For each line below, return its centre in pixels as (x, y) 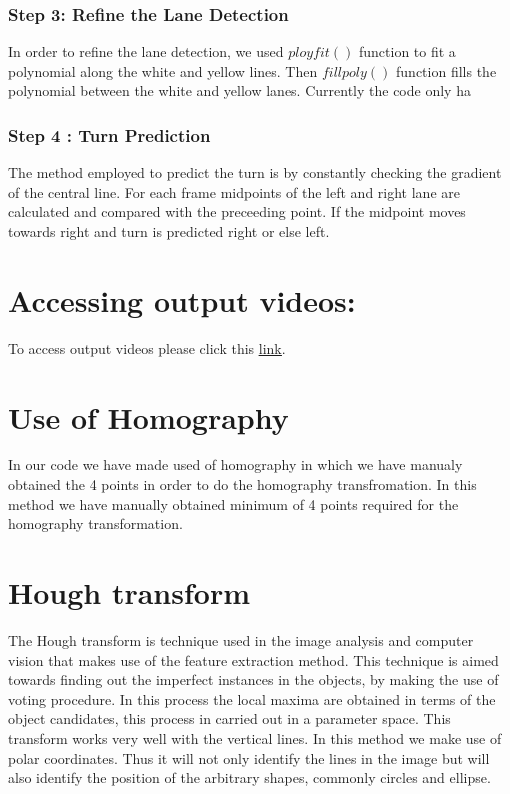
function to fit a (407, 51)
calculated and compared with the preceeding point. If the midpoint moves (237, 211)
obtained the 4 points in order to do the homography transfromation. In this (242, 484)
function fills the (446, 70)
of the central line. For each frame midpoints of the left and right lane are (234, 191)
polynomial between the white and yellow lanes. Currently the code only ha (239, 90)
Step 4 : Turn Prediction (109, 134)
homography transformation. (95, 523)
